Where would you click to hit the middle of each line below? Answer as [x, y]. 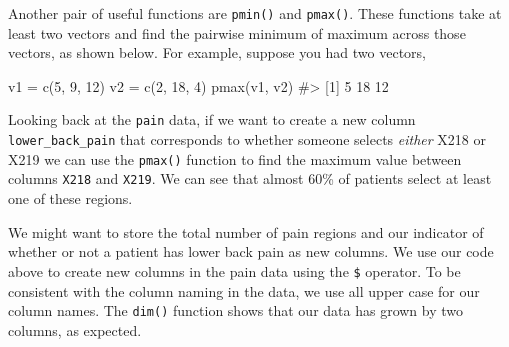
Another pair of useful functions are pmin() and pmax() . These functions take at [255, 13]
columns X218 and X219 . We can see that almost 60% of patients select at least [250, 178]
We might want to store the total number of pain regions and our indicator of [246, 231]
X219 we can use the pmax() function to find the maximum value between [235, 158]
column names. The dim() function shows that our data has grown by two [236, 310]
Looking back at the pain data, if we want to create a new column [212, 119]
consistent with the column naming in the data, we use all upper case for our [244, 290]
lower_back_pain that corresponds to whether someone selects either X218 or [247, 139]
